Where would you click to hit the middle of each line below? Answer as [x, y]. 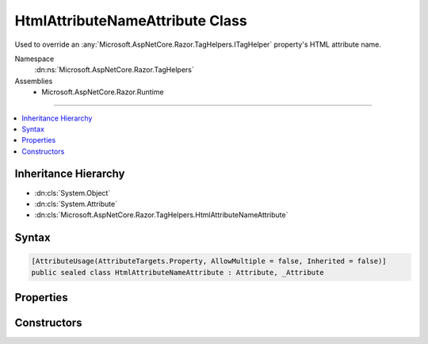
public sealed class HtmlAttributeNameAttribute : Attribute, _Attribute [178, 272]
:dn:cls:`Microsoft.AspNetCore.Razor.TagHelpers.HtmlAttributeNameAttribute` [161, 215]
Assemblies [34, 81]
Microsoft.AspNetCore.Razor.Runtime [103, 92]
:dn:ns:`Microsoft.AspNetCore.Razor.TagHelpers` [114, 70]
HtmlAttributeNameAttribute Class [131, 21]
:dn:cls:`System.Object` [73, 193]
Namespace [34, 59]
